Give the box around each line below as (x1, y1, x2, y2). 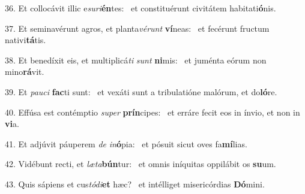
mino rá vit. (5, 65, 44, 78)
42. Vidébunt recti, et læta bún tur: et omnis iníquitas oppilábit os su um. (5, 157, 276, 170)
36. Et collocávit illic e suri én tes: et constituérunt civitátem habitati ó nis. (5, 2, 276, 14)
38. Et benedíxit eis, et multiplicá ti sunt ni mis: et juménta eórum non (5, 53, 267, 66)
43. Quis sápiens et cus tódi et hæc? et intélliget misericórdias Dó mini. (5, 177, 265, 190)
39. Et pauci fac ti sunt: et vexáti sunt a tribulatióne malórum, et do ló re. (5, 85, 277, 98)
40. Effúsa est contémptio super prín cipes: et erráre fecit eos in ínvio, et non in (5, 105, 300, 118)
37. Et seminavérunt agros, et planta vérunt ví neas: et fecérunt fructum (5, 22, 270, 34)
